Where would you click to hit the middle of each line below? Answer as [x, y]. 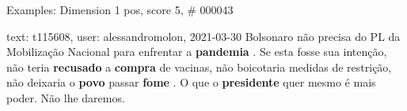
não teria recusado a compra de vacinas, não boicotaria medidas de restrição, [199, 67]
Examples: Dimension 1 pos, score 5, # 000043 [120, 9]
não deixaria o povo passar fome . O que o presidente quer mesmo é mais [191, 82]
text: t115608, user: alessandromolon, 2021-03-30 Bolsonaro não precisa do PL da [203, 36]
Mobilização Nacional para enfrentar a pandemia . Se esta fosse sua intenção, [197, 52]
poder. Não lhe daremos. [66, 97]
